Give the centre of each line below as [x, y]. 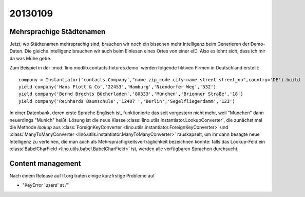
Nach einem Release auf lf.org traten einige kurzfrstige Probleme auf [82, 176]
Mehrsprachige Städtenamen [58, 32]
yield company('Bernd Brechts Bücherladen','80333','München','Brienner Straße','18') [131, 94]
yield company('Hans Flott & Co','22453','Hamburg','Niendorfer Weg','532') [118, 87]
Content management [45, 163]
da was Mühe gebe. [30, 58]
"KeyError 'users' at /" [46, 185]
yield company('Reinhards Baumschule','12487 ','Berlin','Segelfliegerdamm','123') [127, 101]
